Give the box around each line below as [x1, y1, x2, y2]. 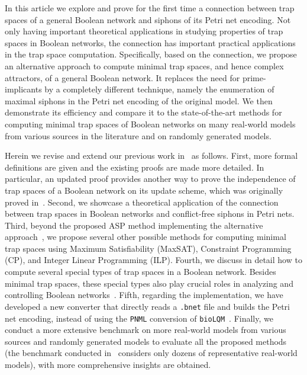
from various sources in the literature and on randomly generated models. [5, 129, 272, 142]
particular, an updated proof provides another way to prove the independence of [5, 172, 296, 185]
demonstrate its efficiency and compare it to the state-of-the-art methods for [5, 106, 282, 118]
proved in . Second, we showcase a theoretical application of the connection [5, 195, 279, 208]
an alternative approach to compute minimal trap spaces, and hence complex [5, 59, 284, 72]
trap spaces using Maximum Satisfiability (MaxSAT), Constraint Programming [5, 242, 292, 254]
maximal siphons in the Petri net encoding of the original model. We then [5, 94, 273, 107]
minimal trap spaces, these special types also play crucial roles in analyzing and [5, 277, 293, 289]
